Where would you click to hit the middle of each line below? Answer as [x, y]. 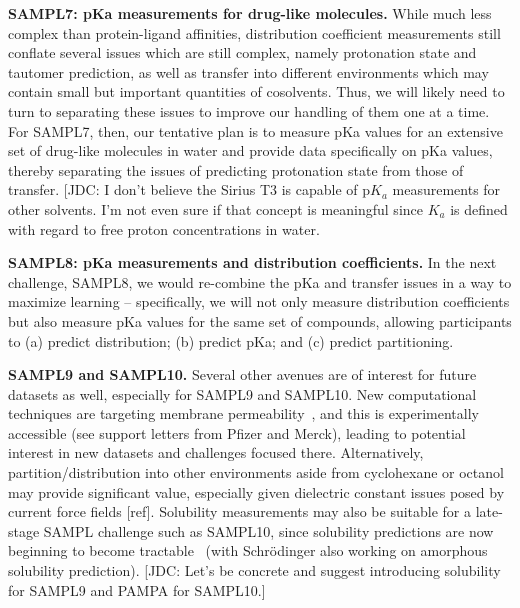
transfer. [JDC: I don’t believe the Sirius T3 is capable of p [189, 189]
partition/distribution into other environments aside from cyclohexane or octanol [256, 472]
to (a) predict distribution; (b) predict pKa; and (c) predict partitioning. [231, 340]
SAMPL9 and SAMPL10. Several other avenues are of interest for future [242, 374]
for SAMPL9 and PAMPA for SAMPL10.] [137, 589]
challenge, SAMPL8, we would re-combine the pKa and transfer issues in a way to [260, 281]
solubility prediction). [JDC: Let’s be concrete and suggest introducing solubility [254, 570]
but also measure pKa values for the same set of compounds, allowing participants [260, 320]
